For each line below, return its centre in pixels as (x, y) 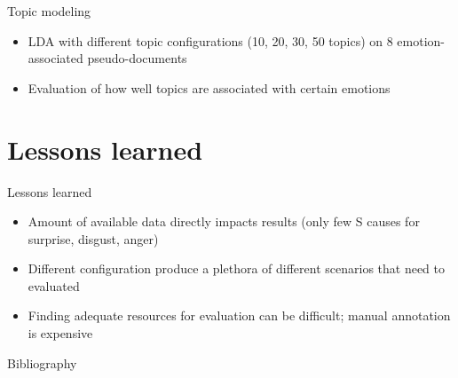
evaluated (54, 285)
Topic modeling (49, 11)
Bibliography (42, 362)
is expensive (60, 333)
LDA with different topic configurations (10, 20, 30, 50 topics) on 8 (210, 40)
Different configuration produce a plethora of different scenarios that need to (237, 268)
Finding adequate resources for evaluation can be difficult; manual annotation (239, 315)
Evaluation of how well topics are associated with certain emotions (209, 87)
